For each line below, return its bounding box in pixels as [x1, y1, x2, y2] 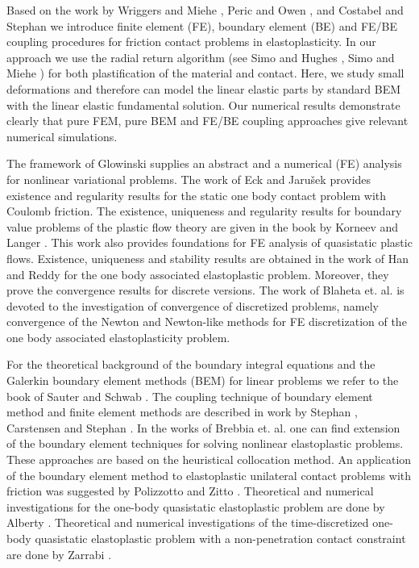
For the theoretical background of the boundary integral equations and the [6, 356, 375, 373]
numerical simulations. [6, 127, 118, 144]
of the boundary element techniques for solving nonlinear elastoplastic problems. [6, 435, 404, 452]
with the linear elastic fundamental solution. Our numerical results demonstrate [6, 96, 400, 113]
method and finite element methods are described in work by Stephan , [6, 403, 358, 420]
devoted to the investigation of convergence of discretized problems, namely [6, 297, 379, 314]
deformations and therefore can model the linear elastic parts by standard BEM [6, 80, 401, 97]
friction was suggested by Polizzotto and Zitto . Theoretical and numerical [6, 482, 374, 499]
